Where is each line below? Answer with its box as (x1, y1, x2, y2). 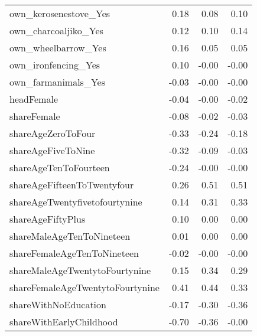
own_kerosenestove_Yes (9, 6, 110, 20)
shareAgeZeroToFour (9, 126, 96, 140)
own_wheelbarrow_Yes (9, 41, 106, 54)
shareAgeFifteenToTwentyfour (9, 178, 134, 191)
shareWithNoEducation (9, 298, 106, 311)
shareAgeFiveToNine (9, 143, 95, 157)
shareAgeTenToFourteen (9, 161, 110, 174)
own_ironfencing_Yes (9, 58, 100, 71)
